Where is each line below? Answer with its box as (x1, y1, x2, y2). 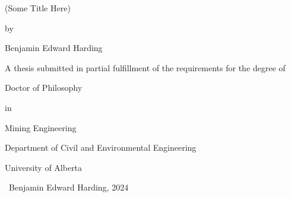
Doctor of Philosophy (5, 81, 83, 94)
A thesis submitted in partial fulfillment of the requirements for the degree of (5, 61, 286, 74)
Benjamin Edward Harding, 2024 (8, 181, 129, 193)
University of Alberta (5, 161, 83, 173)
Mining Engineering (5, 121, 77, 134)
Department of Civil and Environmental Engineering (5, 141, 197, 154)
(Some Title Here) (5, 2, 71, 14)
